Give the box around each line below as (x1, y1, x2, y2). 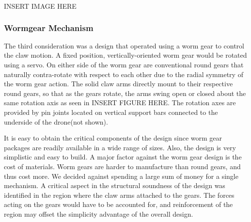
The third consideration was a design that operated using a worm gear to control (4, 40, 244, 50)
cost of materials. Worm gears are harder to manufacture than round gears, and (4, 161, 241, 171)
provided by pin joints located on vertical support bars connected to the (4, 107, 218, 117)
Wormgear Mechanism (4, 21, 94, 33)
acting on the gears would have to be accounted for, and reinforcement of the (4, 199, 233, 209)
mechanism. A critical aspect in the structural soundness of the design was (4, 180, 225, 190)
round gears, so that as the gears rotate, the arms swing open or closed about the (4, 88, 246, 98)
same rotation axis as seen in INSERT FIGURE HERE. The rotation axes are (4, 97, 236, 108)
